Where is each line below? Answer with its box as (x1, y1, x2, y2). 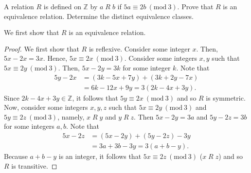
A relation (4, 1, 34, 11)
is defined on (43, 1, 81, 11)
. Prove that (177, 1, 214, 11)
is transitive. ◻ (11, 160, 57, 171)
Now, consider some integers (4, 102, 88, 112)
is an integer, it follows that (58, 151, 142, 161)
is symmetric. (206, 92, 246, 103)
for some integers (4, 121, 54, 131)
